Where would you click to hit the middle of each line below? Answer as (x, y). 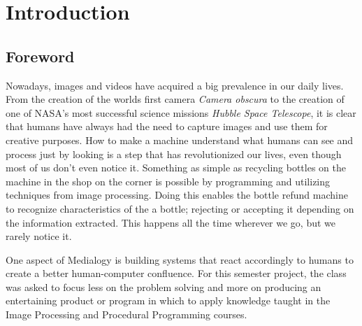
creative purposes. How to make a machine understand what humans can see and (180, 140)
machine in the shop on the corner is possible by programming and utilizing (168, 181)
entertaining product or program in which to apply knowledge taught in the (168, 300)
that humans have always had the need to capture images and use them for (167, 126)
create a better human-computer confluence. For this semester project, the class (176, 273)
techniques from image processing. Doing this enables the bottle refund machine (177, 195)
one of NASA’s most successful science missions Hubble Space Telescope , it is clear (181, 112)
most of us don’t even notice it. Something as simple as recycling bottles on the (176, 168)
